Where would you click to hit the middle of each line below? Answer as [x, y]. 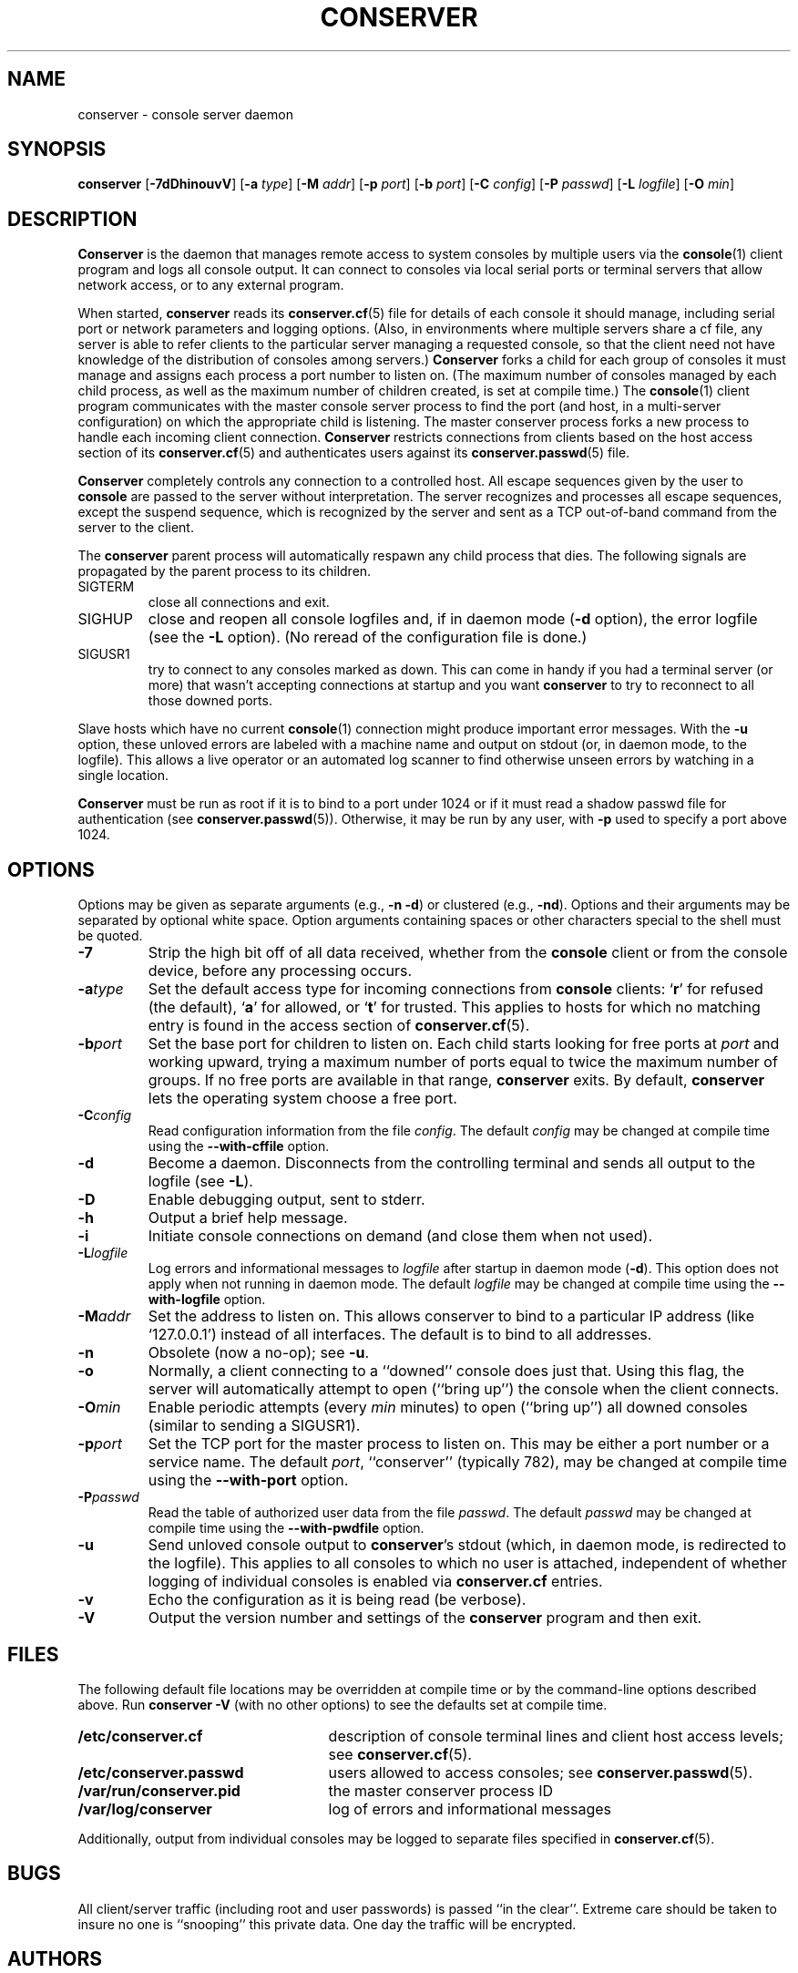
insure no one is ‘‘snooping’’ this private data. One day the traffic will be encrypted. [327, 1924]
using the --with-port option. [248, 1480]
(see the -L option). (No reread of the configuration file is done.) [368, 637]
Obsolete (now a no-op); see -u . [259, 1353]
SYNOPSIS [57, 149]
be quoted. [110, 936]
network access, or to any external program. [211, 285]
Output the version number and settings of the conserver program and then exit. [425, 1618]
